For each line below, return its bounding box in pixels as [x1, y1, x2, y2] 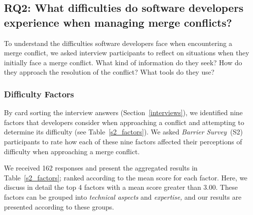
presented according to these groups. [4, 201, 114, 212]
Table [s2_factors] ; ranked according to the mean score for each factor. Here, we [4, 172, 248, 182]
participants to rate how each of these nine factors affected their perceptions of [4, 136, 242, 146]
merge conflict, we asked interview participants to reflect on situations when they [4, 47, 250, 58]
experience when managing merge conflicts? [4, 14, 232, 30]
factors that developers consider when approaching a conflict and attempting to [4, 117, 244, 127]
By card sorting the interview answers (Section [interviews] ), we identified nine [4, 107, 243, 118]
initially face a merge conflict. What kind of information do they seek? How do [4, 57, 242, 67]
